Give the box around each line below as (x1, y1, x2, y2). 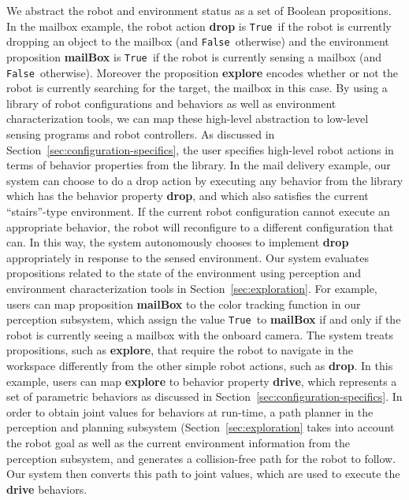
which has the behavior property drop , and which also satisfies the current (6, 187, 369, 204)
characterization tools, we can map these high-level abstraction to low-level (6, 110, 369, 127)
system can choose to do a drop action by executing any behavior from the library (6, 172, 403, 188)
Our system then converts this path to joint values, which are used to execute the (6, 465, 400, 482)
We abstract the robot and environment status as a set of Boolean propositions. (6, 2, 392, 18)
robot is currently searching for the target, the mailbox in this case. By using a (6, 80, 388, 96)
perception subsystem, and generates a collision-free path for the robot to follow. (6, 450, 396, 466)
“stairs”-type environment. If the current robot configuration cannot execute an (6, 202, 390, 219)
